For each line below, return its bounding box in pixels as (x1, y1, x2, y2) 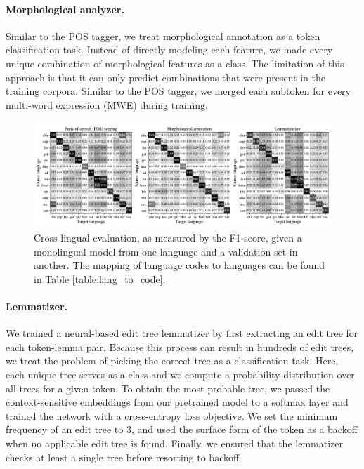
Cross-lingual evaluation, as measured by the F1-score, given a (34, 230, 302, 245)
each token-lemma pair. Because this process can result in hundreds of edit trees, (6, 339, 354, 354)
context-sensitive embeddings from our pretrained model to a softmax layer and (6, 395, 349, 409)
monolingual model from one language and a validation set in (34, 244, 298, 258)
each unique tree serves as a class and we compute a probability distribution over (6, 367, 355, 382)
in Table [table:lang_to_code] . (34, 271, 166, 286)
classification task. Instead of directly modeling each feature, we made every (6, 42, 333, 57)
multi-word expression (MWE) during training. (6, 97, 208, 112)
